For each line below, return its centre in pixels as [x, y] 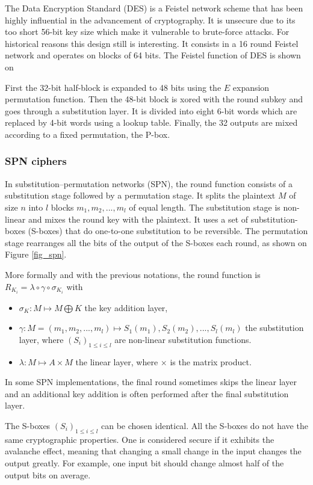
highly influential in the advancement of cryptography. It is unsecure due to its [150, 20]
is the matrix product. [211, 361]
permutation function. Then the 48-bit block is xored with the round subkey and [154, 99]
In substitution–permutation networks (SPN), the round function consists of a [149, 183]
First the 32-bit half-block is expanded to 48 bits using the [113, 87]
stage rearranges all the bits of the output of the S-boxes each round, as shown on [156, 242]
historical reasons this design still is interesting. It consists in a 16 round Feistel [152, 43]
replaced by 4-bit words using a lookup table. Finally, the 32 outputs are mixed [151, 122]
